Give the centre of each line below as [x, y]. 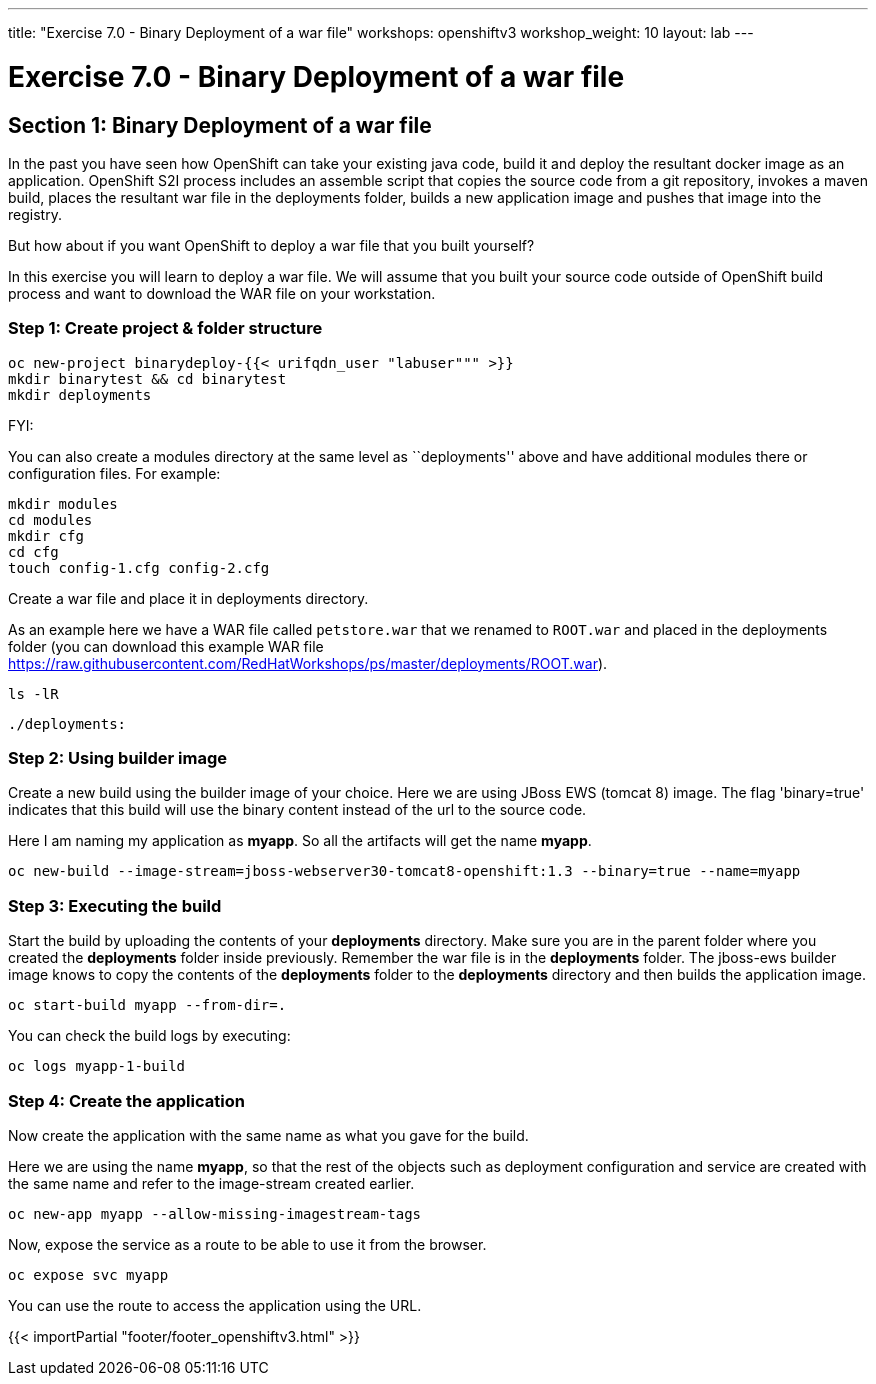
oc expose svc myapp [88, 1274]
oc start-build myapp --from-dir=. [147, 1005]
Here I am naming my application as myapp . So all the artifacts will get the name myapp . [300, 841]
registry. [35, 214]
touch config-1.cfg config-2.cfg [139, 567]
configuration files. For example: [114, 473]
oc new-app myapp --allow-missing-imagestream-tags [215, 1213]
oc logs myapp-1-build [97, 1066]
